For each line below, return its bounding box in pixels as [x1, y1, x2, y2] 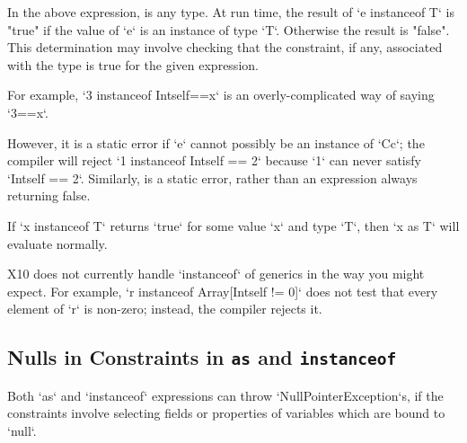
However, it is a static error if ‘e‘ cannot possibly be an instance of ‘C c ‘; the [7, 133, 425, 152]
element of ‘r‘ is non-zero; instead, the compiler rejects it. [7, 299, 322, 318]
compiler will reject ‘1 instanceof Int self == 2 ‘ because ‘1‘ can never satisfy [7, 151, 421, 170]
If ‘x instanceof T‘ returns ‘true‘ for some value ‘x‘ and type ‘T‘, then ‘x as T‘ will [7, 216, 460, 235]
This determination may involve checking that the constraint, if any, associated [7, 38, 443, 57]
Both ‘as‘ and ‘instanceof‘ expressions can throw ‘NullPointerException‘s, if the [7, 385, 444, 404]
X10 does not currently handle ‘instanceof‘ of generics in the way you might [7, 264, 425, 283]
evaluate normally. [7, 234, 108, 253]
